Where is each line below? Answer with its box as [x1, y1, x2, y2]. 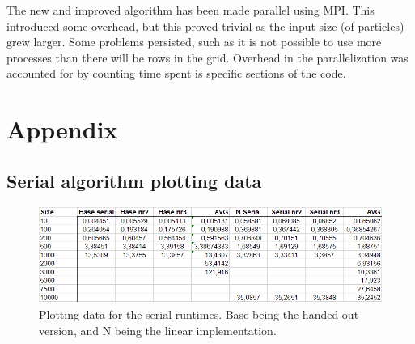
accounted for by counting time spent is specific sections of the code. [6, 65, 346, 82]
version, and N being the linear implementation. [39, 321, 277, 338]
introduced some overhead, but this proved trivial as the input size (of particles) [6, 17, 404, 34]
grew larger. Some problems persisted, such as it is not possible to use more [6, 33, 382, 50]
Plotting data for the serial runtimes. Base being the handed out [39, 306, 359, 323]
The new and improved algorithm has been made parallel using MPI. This [6, 2, 375, 18]
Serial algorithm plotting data [6, 168, 262, 193]
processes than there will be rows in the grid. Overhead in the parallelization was [6, 49, 409, 66]
